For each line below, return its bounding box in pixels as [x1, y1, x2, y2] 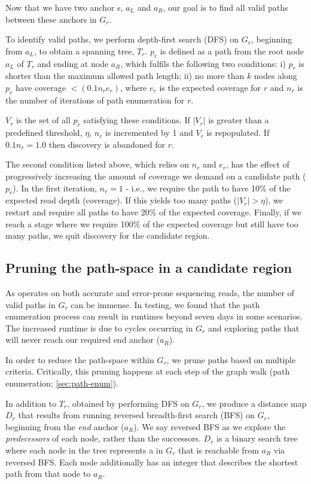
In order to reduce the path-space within [5, 353, 154, 366]
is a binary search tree [217, 432, 298, 445]
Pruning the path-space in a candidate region [5, 258, 292, 277]
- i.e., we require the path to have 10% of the [126, 181, 291, 194]
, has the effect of [226, 158, 289, 171]
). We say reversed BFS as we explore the [133, 420, 286, 433]
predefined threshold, [5, 126, 83, 139]
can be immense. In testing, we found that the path [71, 298, 260, 311]
